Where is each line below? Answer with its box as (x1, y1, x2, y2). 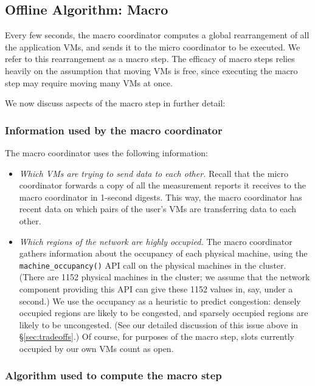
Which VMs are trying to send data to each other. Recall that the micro (19, 167, 288, 179)
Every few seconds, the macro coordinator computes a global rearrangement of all (5, 29, 310, 41)
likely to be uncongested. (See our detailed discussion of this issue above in (19, 318, 299, 331)
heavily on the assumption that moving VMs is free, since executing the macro (5, 64, 298, 77)
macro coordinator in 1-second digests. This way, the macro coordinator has (19, 190, 302, 203)
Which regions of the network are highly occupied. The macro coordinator (19, 235, 292, 247)
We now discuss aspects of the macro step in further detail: (5, 97, 226, 109)
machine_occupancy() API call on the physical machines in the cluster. (19, 258, 286, 271)
